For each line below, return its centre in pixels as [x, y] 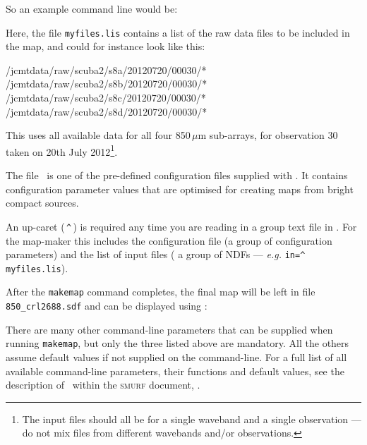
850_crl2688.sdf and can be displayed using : [107, 306]
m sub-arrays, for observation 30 [268, 135]
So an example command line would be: [92, 8]
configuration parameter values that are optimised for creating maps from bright [180, 189]
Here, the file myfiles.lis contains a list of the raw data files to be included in [178, 32]
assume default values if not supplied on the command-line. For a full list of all [176, 356]
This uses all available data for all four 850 [98, 135]
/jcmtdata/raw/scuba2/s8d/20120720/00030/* [107, 111]
